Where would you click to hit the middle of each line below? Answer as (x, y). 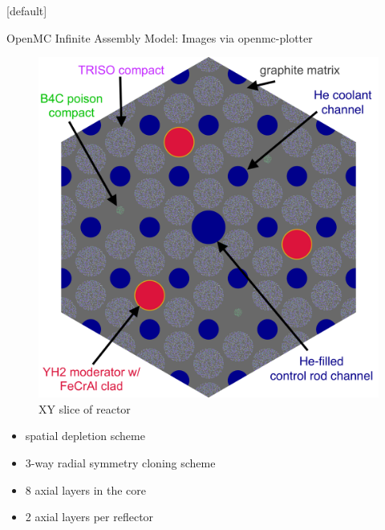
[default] (27, 10)
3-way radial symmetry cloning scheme (120, 462)
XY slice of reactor (85, 408)
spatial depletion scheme (85, 436)
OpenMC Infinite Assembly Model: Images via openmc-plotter (160, 37)
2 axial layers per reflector (89, 517)
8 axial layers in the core (86, 489)
